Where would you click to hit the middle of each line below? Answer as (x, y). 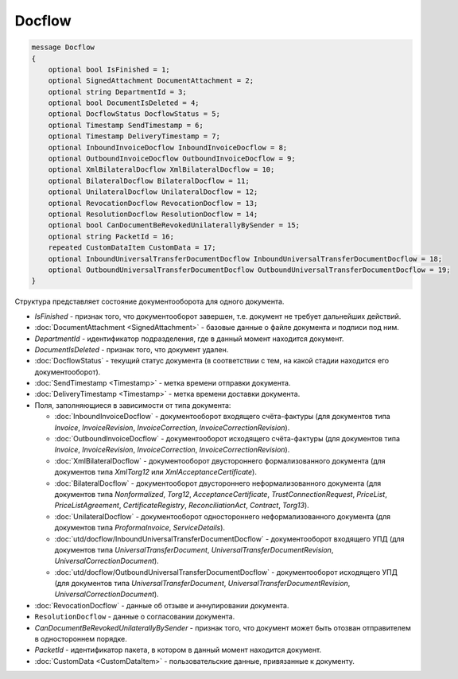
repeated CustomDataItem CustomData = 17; (132, 248)
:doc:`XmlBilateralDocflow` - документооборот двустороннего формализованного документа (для (220, 460)
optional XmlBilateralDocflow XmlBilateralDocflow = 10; (161, 170)
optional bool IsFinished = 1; (109, 69)
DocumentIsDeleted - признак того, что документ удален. (132, 349)
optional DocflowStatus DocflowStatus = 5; (134, 114)
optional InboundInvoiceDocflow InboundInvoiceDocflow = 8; (168, 147)
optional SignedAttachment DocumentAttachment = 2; (151, 81)
